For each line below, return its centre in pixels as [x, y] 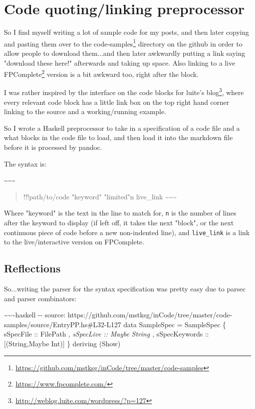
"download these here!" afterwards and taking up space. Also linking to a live [120, 62]
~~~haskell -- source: [35, 315]
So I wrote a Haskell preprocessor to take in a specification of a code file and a [122, 128]
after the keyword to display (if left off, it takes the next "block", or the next [119, 223]
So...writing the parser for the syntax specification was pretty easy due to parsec [125, 289]
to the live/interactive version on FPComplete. [74, 242]
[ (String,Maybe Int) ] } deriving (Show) [62, 344]
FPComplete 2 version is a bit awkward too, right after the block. [101, 73]
